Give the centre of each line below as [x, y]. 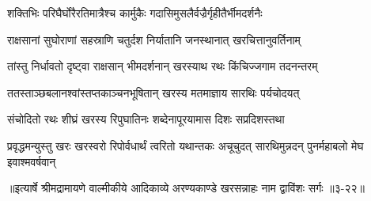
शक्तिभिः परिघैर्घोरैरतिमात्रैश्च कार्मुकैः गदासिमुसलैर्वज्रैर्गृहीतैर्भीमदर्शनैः [135, 13]
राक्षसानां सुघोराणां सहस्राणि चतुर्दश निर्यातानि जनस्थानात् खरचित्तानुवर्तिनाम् [154, 39]
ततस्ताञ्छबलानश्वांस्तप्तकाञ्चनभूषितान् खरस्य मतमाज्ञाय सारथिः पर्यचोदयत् [153, 92]
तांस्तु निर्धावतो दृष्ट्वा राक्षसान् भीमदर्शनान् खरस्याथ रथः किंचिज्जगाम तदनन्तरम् [163, 66]
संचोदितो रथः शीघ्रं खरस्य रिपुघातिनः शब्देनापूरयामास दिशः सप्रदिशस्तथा [146, 119]
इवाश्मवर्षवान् [32, 161]
